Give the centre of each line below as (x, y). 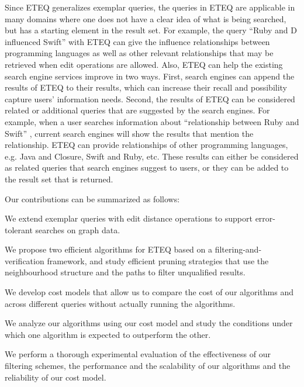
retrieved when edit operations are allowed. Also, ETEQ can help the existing (144, 64)
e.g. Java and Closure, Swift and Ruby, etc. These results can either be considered (152, 156)
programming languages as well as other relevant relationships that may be (139, 53)
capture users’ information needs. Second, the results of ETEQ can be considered (150, 99)
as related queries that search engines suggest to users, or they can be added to (147, 167)
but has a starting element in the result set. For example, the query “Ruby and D (151, 30)
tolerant (19, 229)
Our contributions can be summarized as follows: (92, 198)
